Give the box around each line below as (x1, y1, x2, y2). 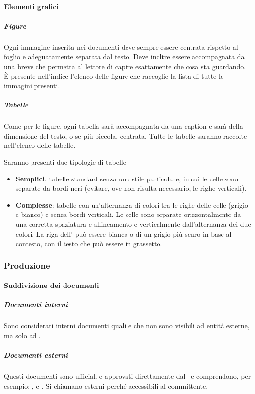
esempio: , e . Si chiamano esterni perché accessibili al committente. (4, 380, 208, 391)
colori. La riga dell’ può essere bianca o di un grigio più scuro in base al (15, 228, 232, 239)
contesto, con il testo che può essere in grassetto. (15, 238, 162, 249)
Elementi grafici (4, 1, 59, 11)
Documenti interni (4, 299, 68, 310)
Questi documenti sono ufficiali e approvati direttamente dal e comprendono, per (4, 371, 251, 381)
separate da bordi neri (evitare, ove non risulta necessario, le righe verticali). (15, 183, 247, 193)
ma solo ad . (4, 330, 41, 340)
